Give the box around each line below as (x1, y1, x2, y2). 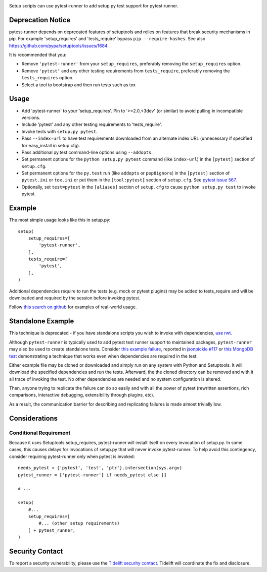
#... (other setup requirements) (39, 520, 120, 526)
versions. (21, 114, 41, 120)
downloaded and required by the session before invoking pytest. (9, 295, 140, 301)
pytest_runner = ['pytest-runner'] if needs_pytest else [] (18, 472, 167, 478)
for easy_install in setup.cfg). (21, 142, 80, 148)
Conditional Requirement (9, 429, 71, 436)
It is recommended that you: (9, 52, 67, 58)
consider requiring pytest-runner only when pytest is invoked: (9, 454, 135, 459)
